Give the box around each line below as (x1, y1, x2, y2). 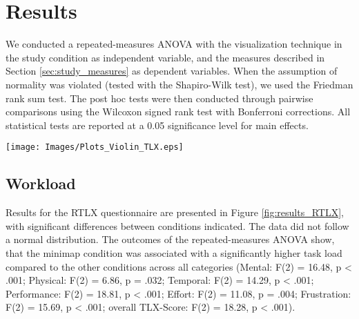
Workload (6, 173, 76, 194)
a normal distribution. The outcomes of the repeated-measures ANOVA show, (6, 232, 335, 246)
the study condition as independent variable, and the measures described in (6, 50, 325, 64)
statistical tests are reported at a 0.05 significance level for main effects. (6, 117, 309, 132)
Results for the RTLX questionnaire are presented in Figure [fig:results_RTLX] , (6, 205, 344, 220)
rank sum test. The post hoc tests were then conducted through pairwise (6, 90, 313, 105)
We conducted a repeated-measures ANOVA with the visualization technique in (6, 37, 342, 51)
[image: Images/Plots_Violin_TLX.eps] (6, 142, 184, 153)
